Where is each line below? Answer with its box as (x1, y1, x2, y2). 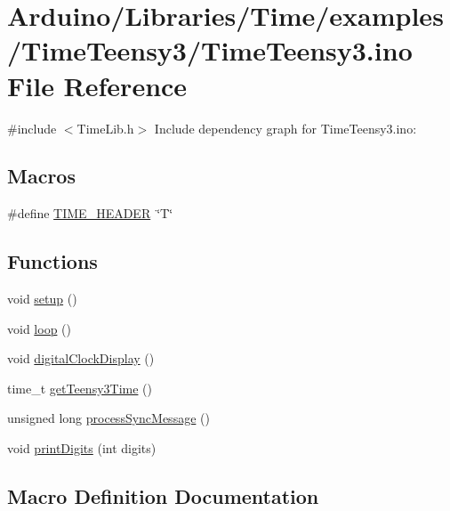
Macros (7, 162, 76, 190)
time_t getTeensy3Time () (7, 378, 153, 397)
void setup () (7, 289, 77, 308)
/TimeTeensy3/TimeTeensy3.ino (7, 32, 413, 69)
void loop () (7, 319, 71, 337)
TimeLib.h (76, 118, 134, 137)
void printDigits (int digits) (7, 439, 157, 458)
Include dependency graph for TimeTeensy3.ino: (154, 118, 417, 137)
